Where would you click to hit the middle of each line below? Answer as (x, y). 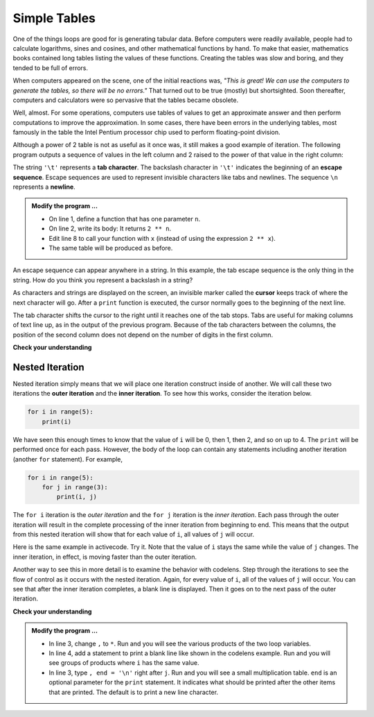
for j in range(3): (75, 487)
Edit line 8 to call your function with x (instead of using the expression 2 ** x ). (162, 238)
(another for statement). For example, (68, 459)
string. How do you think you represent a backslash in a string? (103, 280)
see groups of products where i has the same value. (124, 663)
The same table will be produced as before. (111, 248)
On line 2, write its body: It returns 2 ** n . (110, 228)
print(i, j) (77, 497)
